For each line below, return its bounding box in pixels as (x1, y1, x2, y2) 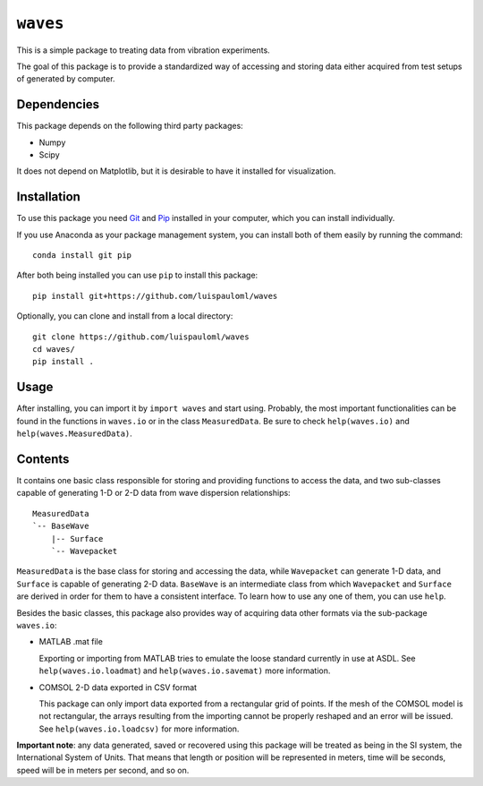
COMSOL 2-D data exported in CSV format (38, 681, 197, 693)
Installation (16, 189, 80, 205)
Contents (16, 451, 70, 466)
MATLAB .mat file (38, 636, 103, 647)
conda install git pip (32, 251, 132, 261)
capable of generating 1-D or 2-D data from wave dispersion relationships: (16, 488, 291, 499)
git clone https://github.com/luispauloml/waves (32, 331, 250, 342)
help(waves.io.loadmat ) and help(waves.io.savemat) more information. (38, 665, 331, 676)
